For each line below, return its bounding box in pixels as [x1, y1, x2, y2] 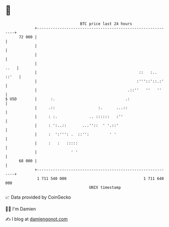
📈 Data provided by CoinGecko [5, 194, 71, 200]
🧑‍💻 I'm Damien [5, 206, 36, 212]
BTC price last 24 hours [80, 21, 133, 26]
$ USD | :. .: [5, 96, 130, 102]
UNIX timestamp [89, 185, 121, 190]
